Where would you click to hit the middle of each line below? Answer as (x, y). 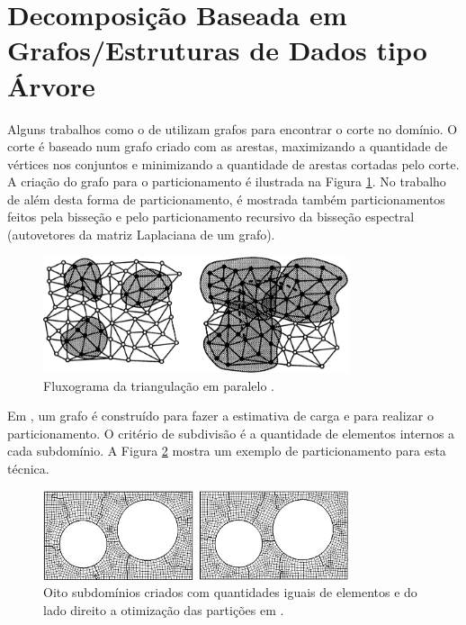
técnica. (28, 468)
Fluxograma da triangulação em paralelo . (159, 385)
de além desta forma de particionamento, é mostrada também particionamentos (226, 199)
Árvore (51, 85)
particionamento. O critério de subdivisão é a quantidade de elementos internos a (231, 433)
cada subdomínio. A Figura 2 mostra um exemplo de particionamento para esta (227, 451)
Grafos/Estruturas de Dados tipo (217, 50)
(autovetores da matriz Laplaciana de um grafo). (141, 235)
